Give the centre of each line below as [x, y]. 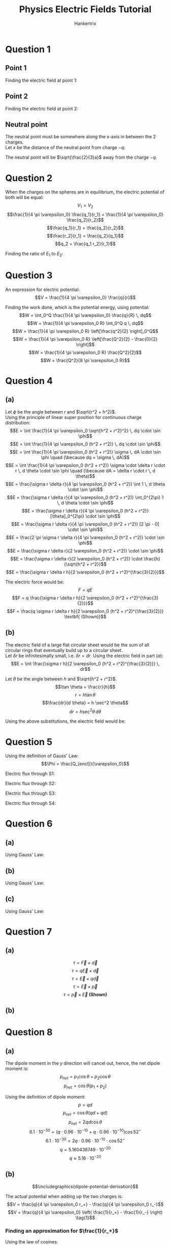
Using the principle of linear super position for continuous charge [74, 417]
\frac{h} [152, 558]
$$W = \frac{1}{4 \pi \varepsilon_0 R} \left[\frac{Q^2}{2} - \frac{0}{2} [85, 339]
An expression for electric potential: [43, 289]
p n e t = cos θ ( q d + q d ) [85, 1113]
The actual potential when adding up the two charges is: [64, 1196]
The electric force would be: [35, 582]
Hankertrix [85, 23]
